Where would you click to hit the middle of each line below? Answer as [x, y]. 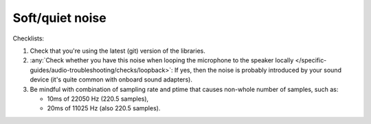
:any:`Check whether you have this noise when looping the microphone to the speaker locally [162, 60]
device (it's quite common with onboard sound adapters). [111, 79]
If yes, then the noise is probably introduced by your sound [258, 70]
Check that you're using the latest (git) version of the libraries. [118, 51]
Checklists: [29, 38]
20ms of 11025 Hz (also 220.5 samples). [104, 108]
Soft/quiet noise [59, 18]
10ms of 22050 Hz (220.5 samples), [98, 99]
